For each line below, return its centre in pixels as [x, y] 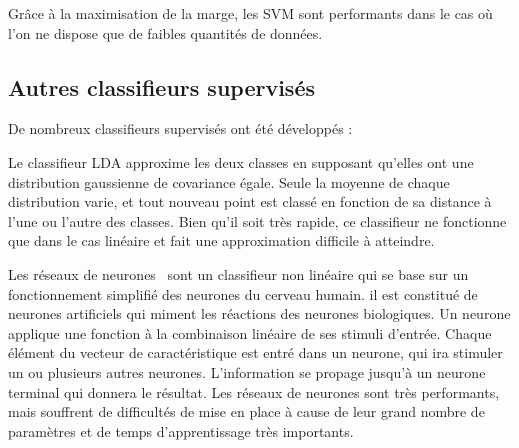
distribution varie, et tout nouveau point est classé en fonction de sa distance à [250, 201]
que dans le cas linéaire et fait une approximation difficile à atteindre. [221, 240]
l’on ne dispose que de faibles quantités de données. [165, 32]
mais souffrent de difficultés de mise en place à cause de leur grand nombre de [246, 411]
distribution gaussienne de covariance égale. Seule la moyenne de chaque [229, 181]
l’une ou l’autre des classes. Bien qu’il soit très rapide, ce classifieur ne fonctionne [257, 220]
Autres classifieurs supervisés [161, 86]
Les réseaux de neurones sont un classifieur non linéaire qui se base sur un [238, 273]
